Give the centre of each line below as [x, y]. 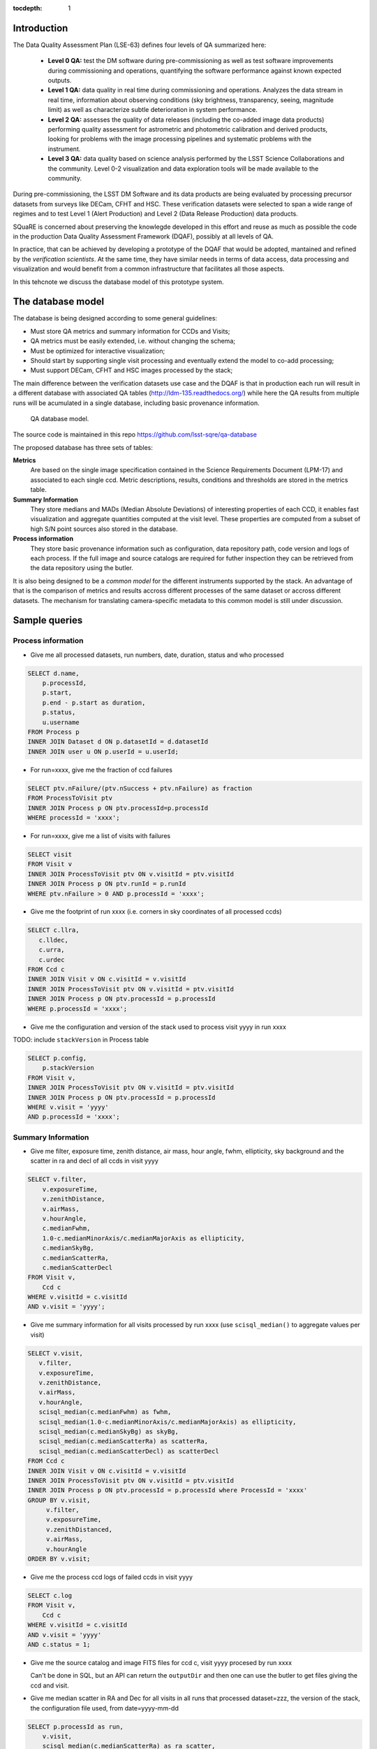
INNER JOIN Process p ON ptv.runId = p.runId [107, 884]
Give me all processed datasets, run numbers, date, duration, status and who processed [157, 655]
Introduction [40, 28]
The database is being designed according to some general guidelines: [115, 318]
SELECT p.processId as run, [75, 1727]
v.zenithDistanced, [79, 1529]
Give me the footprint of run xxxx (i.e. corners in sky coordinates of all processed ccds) [156, 912]
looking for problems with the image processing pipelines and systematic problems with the [180, 139]
